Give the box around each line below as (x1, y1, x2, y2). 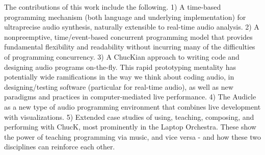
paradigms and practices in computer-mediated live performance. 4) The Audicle (4, 91, 256, 102)
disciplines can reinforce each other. (4, 141, 115, 152)
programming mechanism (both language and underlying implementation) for (4, 11, 246, 22)
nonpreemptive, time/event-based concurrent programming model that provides (4, 31, 253, 42)
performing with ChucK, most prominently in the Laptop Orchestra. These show (4, 121, 256, 132)
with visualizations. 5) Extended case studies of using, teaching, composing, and (4, 111, 254, 122)
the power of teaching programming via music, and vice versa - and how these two (4, 131, 261, 142)
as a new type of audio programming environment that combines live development (4, 101, 261, 112)
